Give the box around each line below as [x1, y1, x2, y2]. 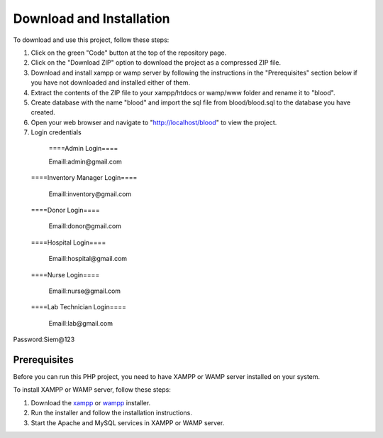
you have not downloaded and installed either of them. [30, 78, 191, 87]
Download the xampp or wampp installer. [30, 398, 151, 407]
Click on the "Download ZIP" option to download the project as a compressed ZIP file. [30, 58, 282, 67]
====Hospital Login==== [30, 238, 106, 247]
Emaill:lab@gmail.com [48, 319, 113, 327]
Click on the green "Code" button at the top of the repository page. [30, 48, 227, 57]
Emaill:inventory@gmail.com [48, 189, 132, 198]
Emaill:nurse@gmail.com [48, 287, 121, 295]
